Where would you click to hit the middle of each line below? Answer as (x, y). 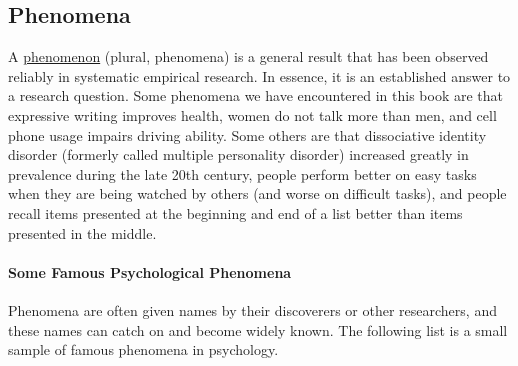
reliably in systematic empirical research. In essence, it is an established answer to (259, 75)
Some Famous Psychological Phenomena (150, 271)
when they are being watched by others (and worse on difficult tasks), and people (257, 193)
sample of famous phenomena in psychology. (143, 349)
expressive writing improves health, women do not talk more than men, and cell (252, 114)
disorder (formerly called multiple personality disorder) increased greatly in (238, 154)
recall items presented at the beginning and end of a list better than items (235, 212)
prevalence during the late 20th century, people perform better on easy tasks (242, 173)
